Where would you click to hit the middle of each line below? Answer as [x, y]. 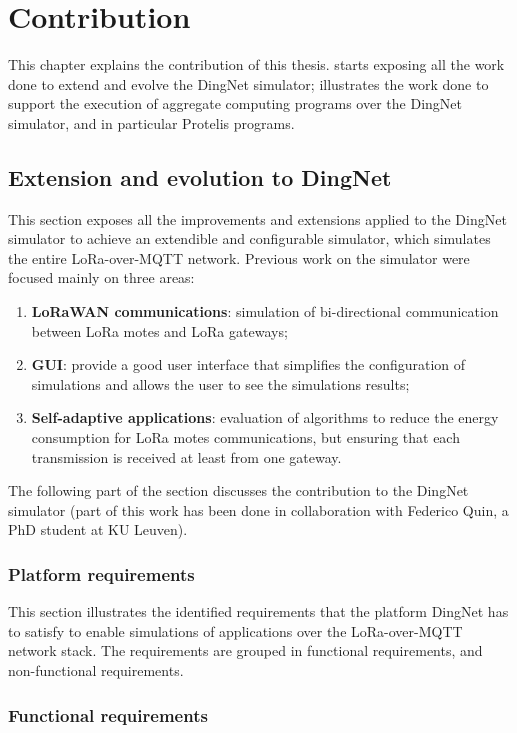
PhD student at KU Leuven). [98, 529]
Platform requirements [101, 573]
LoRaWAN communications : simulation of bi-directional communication [265, 311]
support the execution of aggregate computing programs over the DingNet [235, 103]
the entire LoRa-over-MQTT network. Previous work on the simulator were [239, 257]
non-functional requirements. [96, 670]
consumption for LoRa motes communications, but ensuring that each [245, 437]
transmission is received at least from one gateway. [186, 456]
